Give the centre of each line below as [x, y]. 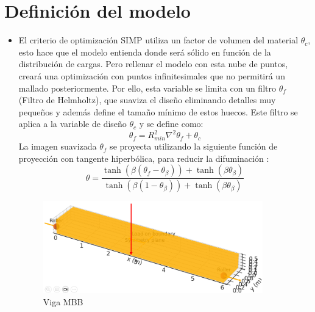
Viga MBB [63, 301]
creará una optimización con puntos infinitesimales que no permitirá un [152, 75]
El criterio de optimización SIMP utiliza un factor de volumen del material [158, 40]
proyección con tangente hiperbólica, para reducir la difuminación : [144, 158]
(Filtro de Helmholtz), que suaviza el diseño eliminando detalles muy [147, 100]
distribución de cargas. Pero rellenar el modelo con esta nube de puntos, [153, 64]
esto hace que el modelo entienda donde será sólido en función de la [145, 52]
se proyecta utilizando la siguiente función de [194, 146]
